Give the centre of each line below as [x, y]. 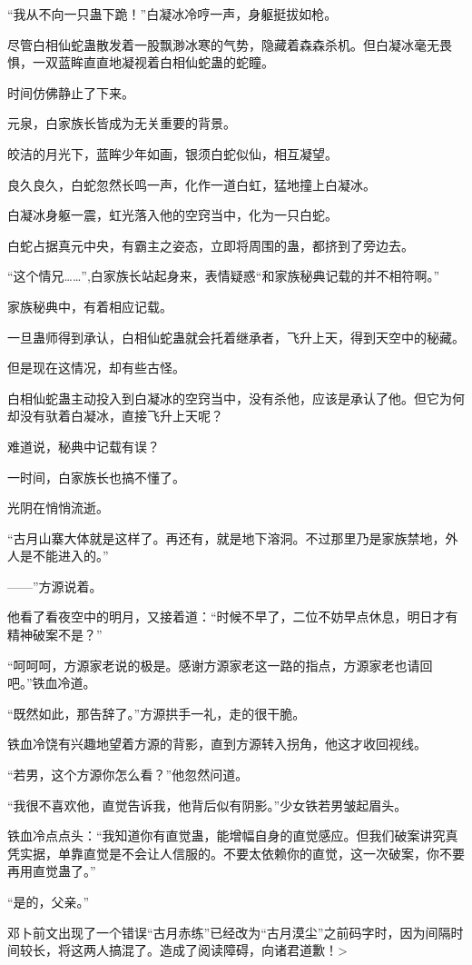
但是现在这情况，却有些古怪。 [96, 368]
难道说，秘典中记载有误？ [84, 446]
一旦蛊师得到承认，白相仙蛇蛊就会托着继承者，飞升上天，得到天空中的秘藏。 [236, 337]
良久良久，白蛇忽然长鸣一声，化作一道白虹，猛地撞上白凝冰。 [192, 184]
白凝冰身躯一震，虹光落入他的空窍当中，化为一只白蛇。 [172, 215]
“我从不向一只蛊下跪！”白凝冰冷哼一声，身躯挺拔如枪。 [172, 14]
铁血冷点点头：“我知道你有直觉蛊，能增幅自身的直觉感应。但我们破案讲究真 [233, 836]
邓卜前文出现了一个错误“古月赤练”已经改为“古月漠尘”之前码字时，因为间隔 [229, 932]
